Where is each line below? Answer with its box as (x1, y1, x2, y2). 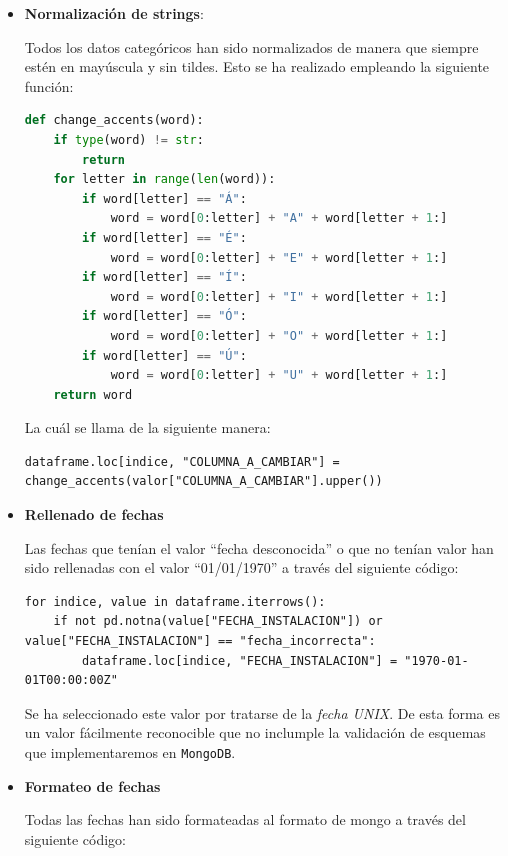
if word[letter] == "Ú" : (82, 348, 247, 363)
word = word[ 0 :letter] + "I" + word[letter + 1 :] (110, 289, 448, 304)
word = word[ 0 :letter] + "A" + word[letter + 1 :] (110, 211, 448, 226)
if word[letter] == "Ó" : (82, 309, 247, 324)
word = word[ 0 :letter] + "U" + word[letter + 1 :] (110, 368, 448, 383)
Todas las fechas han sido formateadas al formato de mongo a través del (24, 809, 466, 830)
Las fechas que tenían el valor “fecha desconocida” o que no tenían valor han (24, 537, 494, 558)
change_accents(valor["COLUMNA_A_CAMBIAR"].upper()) (24, 474, 383, 489)
